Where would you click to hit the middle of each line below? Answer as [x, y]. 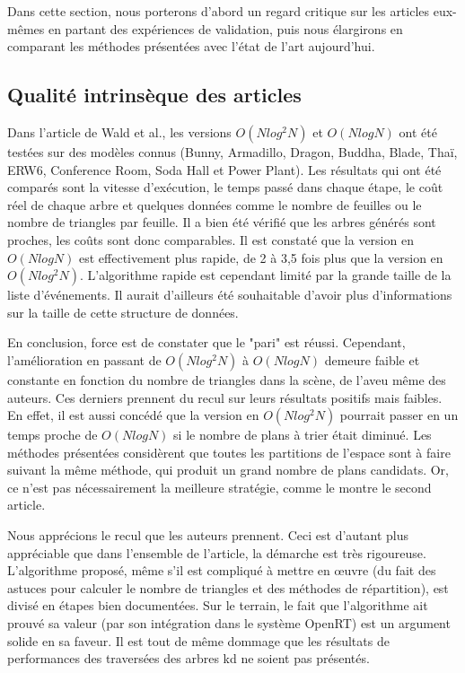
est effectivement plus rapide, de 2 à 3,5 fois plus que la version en [261, 257]
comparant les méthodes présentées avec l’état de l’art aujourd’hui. [191, 46]
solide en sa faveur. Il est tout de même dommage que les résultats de [198, 640]
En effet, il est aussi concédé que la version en [133, 415]
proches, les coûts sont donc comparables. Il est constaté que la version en [211, 239]
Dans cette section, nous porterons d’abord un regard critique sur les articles [219, 11]
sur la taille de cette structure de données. [123, 312]
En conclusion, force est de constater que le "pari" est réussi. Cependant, [206, 342]
